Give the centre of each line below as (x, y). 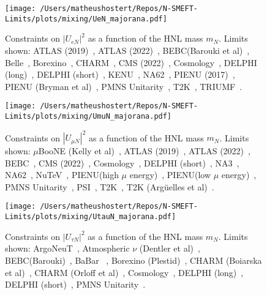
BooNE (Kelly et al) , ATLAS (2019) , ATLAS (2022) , (144, 151)
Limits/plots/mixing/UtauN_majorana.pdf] (91, 217)
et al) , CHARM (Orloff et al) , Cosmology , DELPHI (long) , (124, 272)
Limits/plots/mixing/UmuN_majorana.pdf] (88, 116)
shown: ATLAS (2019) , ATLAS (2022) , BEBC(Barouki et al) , (127, 50)
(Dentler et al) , (170, 248)
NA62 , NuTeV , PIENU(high (62, 175)
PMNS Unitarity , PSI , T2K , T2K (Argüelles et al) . (110, 186)
